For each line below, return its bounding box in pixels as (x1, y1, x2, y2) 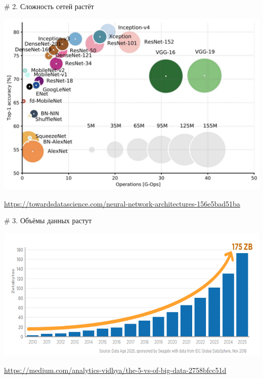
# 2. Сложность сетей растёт (4, 1, 94, 11)
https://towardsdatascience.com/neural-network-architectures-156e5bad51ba (4, 198, 240, 209)
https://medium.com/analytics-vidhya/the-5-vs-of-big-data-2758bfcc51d (4, 364, 227, 375)
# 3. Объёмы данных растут (4, 215, 92, 226)
